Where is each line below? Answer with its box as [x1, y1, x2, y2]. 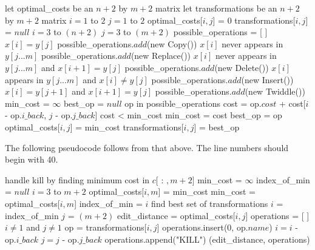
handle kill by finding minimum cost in [5, 173, 150, 186]
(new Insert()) [241, 73, 294, 86]
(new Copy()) [147, 37, 197, 50]
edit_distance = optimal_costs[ [117, 209, 235, 221]
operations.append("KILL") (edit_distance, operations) [104, 232, 310, 245]
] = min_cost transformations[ [70, 120, 184, 133]
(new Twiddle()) [245, 85, 305, 98]
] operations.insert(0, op [157, 221, 246, 234]
